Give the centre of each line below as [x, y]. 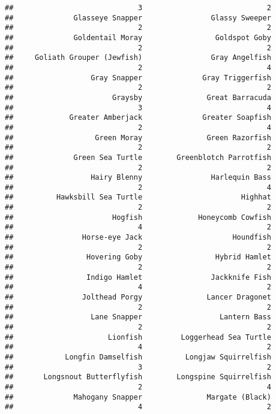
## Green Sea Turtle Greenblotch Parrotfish [138, 157]
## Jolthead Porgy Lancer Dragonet [138, 297]
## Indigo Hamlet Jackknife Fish [138, 277]
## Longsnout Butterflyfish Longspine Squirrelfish [138, 377]
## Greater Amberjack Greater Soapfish [138, 118]
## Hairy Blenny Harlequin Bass [138, 178]
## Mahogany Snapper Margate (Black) [138, 397]
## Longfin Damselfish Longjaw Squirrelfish [138, 357]
